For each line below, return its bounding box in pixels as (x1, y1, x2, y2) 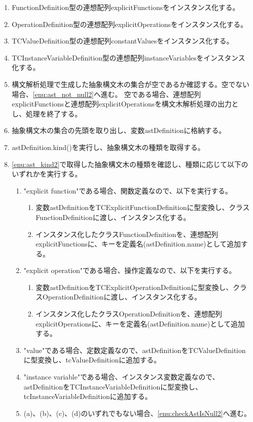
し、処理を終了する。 (11, 108, 82, 118)
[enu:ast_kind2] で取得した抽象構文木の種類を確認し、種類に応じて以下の (11, 158, 249, 169)
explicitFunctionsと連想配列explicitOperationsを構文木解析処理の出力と (11, 98, 239, 109)
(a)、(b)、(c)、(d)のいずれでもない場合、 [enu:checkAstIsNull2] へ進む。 (23, 407, 251, 418)
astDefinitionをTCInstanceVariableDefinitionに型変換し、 (23, 381, 203, 391)
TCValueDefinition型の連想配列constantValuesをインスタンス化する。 (11, 35, 234, 46)
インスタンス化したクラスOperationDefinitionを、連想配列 (35, 308, 222, 319)
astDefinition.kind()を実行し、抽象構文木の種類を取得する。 (11, 141, 205, 152)
